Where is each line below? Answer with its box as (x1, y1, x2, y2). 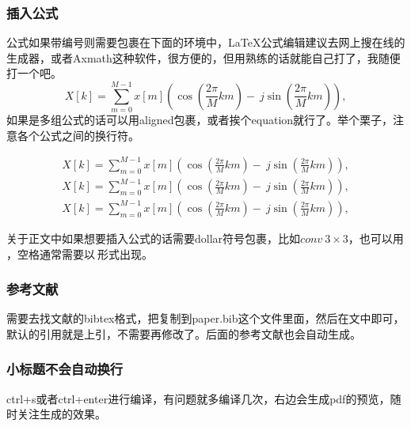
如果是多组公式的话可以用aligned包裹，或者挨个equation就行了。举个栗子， (6, 111, 394, 128)
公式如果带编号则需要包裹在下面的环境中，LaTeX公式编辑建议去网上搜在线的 (6, 34, 405, 51)
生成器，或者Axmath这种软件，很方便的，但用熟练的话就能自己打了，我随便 (6, 49, 401, 66)
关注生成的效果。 (17, 406, 106, 422)
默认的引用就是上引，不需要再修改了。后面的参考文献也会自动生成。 (6, 325, 361, 342)
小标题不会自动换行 (6, 359, 124, 379)
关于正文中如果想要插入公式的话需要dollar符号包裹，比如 (6, 229, 301, 246)
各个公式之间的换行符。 (17, 127, 139, 143)
